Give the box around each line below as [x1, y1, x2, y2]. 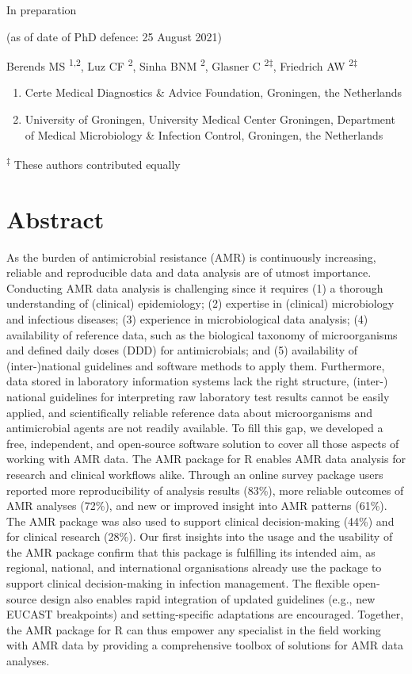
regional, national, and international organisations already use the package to [6, 559, 382, 576]
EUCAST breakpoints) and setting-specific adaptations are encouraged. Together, [6, 606, 404, 622]
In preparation [6, 2, 77, 17]
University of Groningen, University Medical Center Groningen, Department [25, 111, 395, 128]
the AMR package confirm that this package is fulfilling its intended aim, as [6, 543, 376, 560]
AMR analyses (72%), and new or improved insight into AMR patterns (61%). [6, 497, 387, 514]
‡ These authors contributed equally [6, 154, 181, 172]
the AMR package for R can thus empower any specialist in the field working [6, 621, 381, 638]
